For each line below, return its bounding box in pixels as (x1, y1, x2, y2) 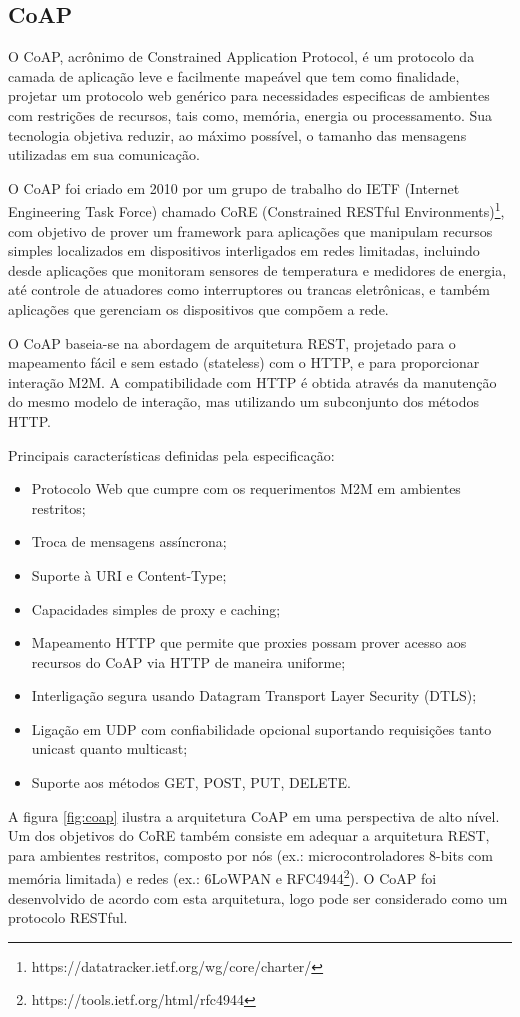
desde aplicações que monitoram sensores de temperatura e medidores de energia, (8, 259, 507, 280)
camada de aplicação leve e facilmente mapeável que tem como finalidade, (8, 65, 460, 86)
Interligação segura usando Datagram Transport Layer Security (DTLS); (31, 685, 477, 706)
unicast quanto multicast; (31, 738, 188, 759)
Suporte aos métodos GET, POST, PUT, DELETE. (31, 772, 352, 793)
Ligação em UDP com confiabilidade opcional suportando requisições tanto (31, 718, 492, 739)
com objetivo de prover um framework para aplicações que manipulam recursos (8, 220, 493, 241)
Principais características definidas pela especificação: (8, 444, 335, 465)
